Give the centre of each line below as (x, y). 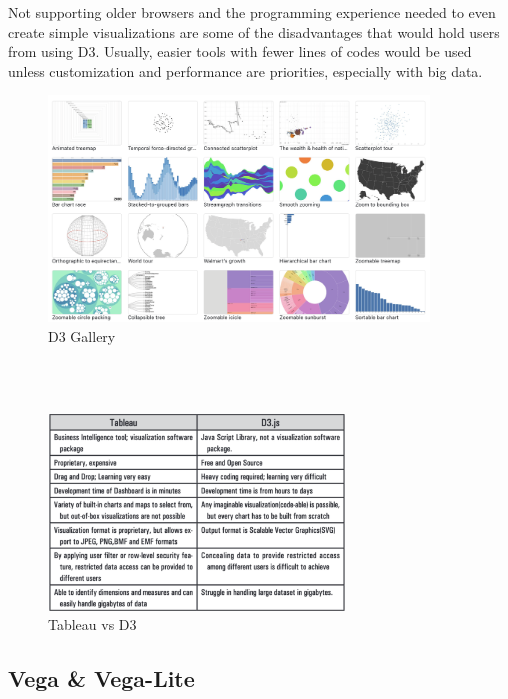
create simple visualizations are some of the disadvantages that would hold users (254, 31)
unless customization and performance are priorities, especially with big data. (245, 70)
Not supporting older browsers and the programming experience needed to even (252, 12)
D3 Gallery (82, 335)
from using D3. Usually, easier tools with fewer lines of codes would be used (240, 51)
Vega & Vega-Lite (101, 678)
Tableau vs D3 (92, 624)
